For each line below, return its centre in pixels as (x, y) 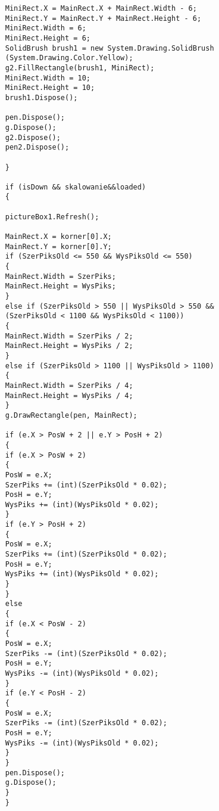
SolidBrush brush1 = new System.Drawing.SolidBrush (109, 48)
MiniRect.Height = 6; (48, 38)
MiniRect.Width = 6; (46, 28)
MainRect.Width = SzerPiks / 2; (69, 336)
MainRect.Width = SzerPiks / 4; (69, 385)
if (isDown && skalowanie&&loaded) (76, 187)
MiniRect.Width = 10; (48, 78)
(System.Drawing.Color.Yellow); (69, 58)
